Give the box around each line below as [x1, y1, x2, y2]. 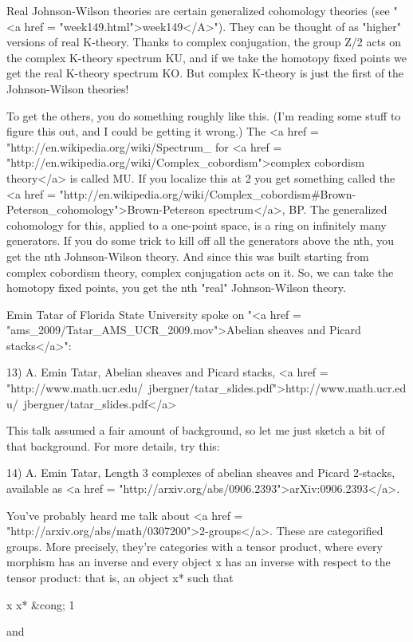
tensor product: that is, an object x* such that [6, 569, 234, 585]
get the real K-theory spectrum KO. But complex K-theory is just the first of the [6, 65, 404, 81]
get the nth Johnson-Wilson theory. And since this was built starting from [6, 247, 369, 264]
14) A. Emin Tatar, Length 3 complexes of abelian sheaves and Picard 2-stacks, [6, 464, 395, 481]
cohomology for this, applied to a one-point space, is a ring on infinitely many [6, 216, 387, 233]
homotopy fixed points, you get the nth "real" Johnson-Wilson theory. [6, 279, 346, 296]
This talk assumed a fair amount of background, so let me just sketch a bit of [6, 422, 385, 439]
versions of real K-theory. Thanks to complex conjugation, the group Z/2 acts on [6, 33, 402, 50]
